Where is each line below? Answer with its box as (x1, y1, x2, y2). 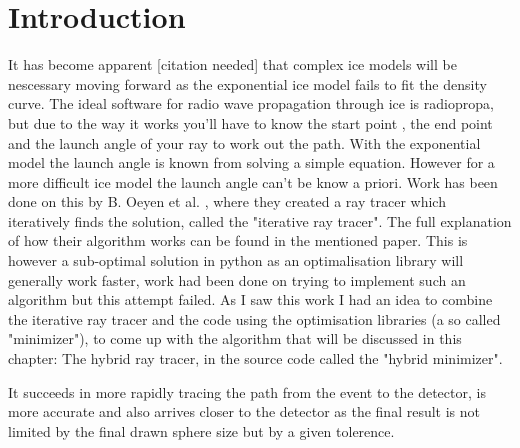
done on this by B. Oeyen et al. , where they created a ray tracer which (8, 191, 446, 212)
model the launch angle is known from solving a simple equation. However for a (8, 152, 495, 173)
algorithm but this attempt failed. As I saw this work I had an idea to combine (8, 289, 493, 310)
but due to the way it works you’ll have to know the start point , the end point (8, 112, 493, 133)
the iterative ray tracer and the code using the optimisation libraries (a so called (8, 308, 501, 329)
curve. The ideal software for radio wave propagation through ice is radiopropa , (8, 93, 494, 114)
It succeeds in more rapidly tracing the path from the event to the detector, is (8, 381, 486, 402)
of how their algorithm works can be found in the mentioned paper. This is (8, 230, 468, 251)
